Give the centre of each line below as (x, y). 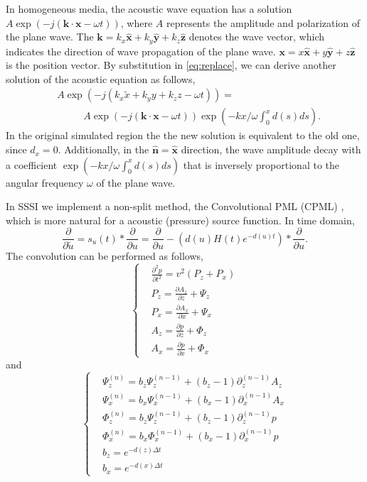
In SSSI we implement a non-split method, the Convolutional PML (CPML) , (175, 206)
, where (137, 22)
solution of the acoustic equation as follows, (101, 78)
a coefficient (32, 164)
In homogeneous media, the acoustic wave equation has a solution (149, 9)
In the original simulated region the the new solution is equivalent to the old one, (183, 135)
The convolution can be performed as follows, (105, 255)
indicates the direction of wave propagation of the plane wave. (141, 51)
